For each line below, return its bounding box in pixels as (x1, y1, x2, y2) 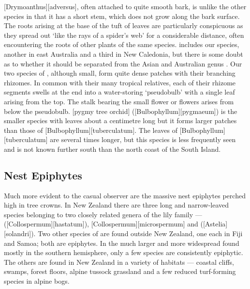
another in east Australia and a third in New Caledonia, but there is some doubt (4, 48, 243, 59)
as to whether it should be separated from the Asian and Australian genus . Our (4, 58, 242, 68)
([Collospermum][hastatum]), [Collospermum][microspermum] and (4, 219, 198, 229)
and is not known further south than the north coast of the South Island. (4, 144, 221, 154)
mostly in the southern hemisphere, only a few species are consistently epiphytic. (4, 247, 243, 257)
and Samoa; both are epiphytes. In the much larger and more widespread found (4, 238, 239, 248)
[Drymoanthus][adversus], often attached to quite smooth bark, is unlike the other (4, 1, 247, 11)
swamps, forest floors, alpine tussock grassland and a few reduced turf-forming (4, 266, 236, 276)
